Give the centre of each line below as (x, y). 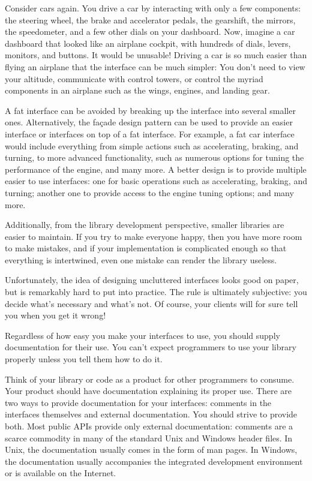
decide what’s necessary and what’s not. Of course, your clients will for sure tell (151, 303)
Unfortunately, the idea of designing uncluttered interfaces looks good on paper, (152, 280)
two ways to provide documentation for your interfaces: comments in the (138, 402)
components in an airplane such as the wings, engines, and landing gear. (137, 90)
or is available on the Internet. (61, 473)
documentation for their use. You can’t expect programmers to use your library (151, 347)
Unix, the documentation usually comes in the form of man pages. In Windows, (151, 450)
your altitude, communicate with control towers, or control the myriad (134, 78)
